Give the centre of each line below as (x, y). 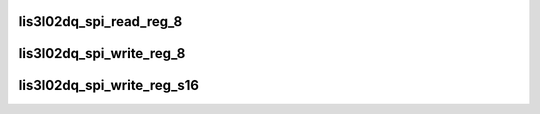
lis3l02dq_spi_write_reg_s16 (109, 85)
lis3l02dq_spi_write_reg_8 (102, 53)
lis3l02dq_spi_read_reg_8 (100, 21)
